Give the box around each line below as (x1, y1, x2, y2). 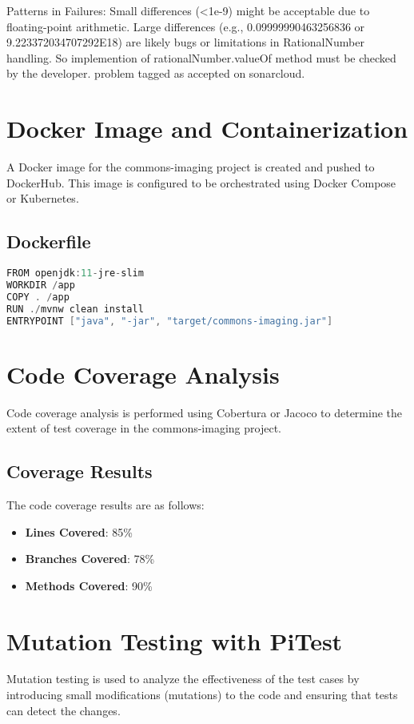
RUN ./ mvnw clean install (6, 303, 144, 315)
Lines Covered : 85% (25, 523, 133, 540)
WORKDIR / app (6, 279, 75, 291)
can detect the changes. (6, 702, 121, 718)
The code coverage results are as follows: (6, 496, 205, 513)
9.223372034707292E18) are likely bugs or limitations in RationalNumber (6, 34, 364, 50)
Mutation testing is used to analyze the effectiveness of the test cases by (6, 670, 360, 687)
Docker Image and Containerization (6, 112, 408, 145)
